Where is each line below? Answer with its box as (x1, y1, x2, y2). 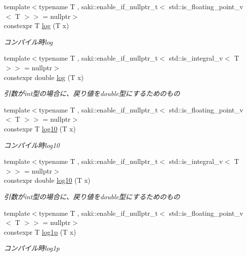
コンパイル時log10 (4, 140, 60, 150)
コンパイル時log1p (4, 243, 60, 253)
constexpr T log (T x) (4, 20, 69, 31)
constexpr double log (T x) (4, 72, 84, 82)
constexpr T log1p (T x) (4, 226, 76, 237)
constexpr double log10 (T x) (4, 175, 91, 185)
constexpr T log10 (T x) (4, 123, 76, 133)
